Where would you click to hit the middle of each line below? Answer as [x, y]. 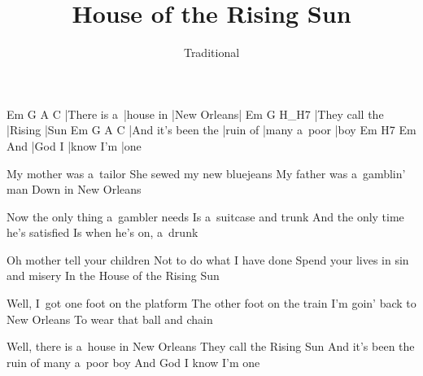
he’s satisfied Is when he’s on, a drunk [102, 232]
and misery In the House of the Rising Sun [113, 275]
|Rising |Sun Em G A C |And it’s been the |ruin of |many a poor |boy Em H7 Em [211, 130]
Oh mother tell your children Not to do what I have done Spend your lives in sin [208, 259]
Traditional [211, 52]
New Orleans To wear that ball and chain [110, 319]
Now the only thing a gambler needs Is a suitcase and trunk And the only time [205, 216]
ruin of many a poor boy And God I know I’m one [133, 362]
